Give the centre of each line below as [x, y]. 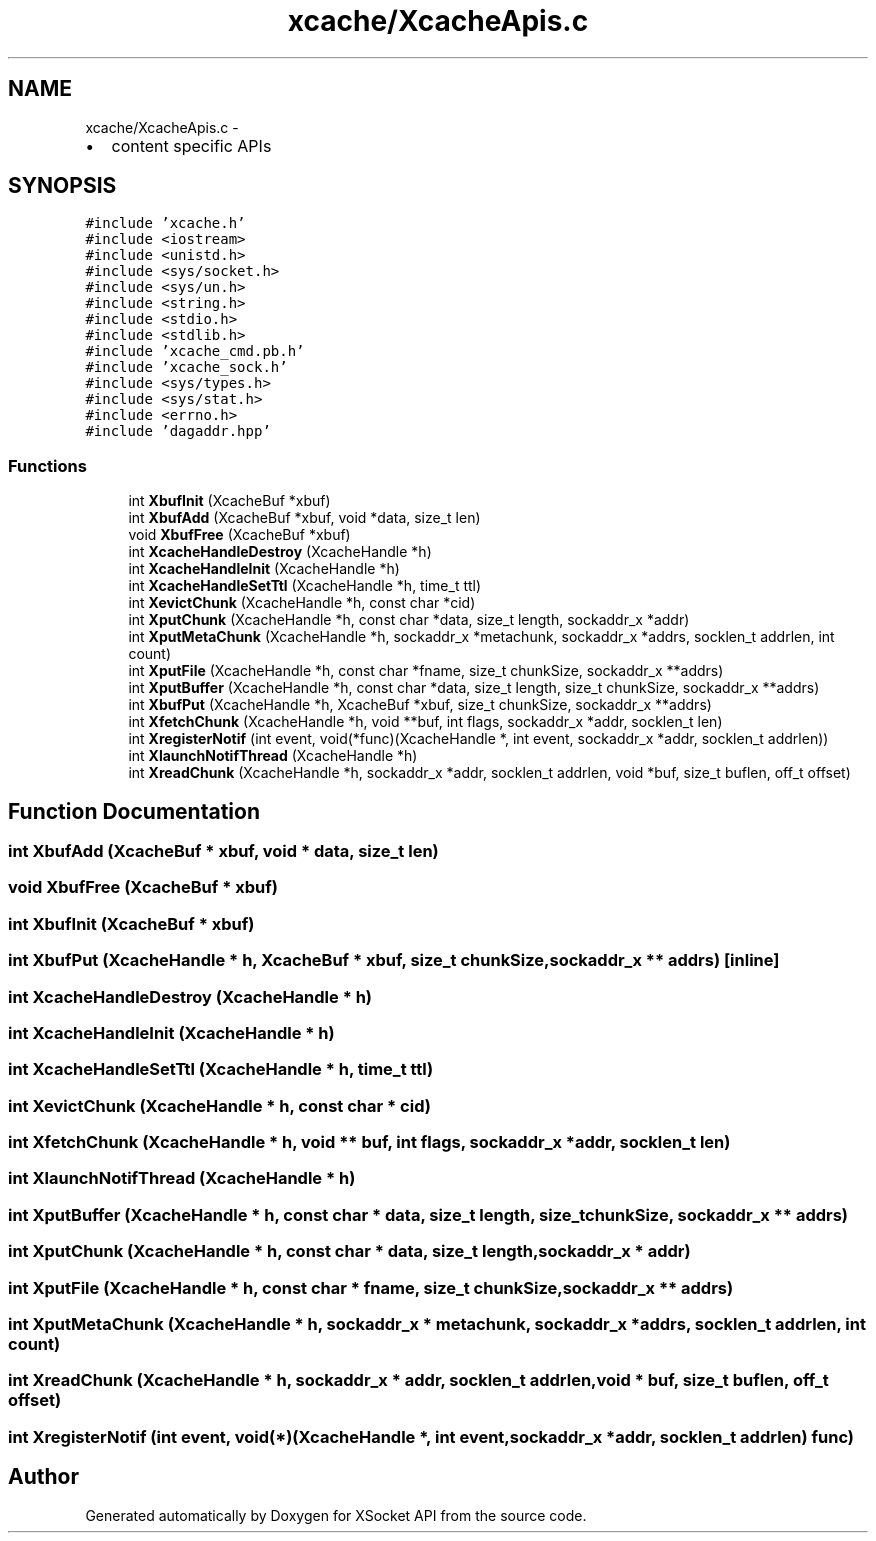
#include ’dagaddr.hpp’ [178, 431]
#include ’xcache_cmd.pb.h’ [195, 351]
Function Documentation [134, 811]
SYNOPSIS [62, 186]
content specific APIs [191, 145]
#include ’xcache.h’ [165, 223]
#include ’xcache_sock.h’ [186, 367]
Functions [47, 465]
